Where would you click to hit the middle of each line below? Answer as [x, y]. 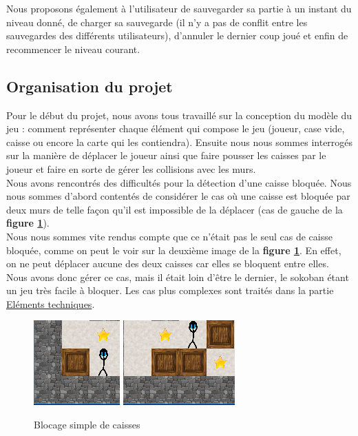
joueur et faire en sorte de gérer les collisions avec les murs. [131, 168]
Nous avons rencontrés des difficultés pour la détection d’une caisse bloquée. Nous [179, 182]
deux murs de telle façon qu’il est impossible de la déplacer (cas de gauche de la [175, 209]
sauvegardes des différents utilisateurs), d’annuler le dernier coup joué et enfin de [177, 35]
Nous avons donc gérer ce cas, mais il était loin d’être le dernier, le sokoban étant [178, 277]
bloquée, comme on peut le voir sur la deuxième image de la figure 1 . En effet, [174, 250]
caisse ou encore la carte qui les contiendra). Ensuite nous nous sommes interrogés [180, 142]
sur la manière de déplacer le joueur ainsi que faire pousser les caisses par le [166, 155]
